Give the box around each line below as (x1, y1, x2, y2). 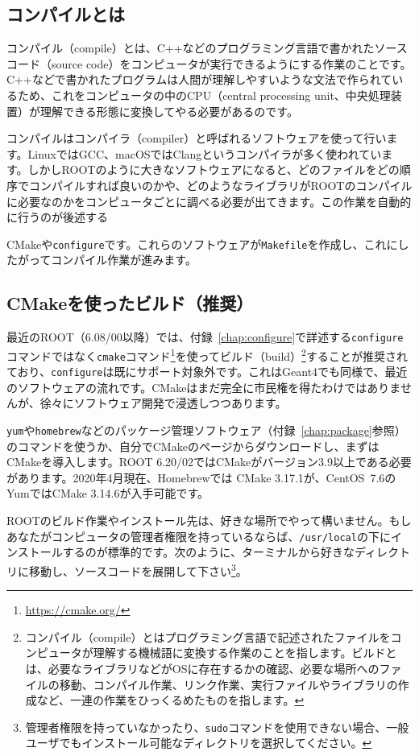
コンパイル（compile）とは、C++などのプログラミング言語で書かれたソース (6, 39, 408, 56)
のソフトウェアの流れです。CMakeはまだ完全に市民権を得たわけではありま (6, 378, 400, 395)
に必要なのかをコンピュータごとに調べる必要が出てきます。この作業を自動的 (6, 192, 412, 209)
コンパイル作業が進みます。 (51, 251, 197, 268)
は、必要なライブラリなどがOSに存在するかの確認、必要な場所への (25, 659, 380, 676)
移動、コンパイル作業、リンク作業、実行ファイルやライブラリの (59, 675, 398, 692)
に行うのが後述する (6, 209, 108, 225)
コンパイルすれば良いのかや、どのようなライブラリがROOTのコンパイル (28, 176, 413, 193)
